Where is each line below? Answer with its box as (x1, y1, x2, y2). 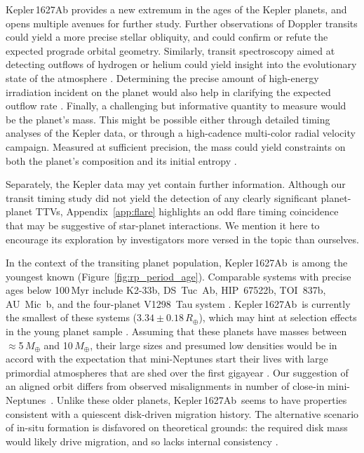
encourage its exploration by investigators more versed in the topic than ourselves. (6, 231, 359, 246)
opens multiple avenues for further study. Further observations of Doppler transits (6, 15, 358, 30)
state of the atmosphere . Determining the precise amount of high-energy (6, 70, 319, 85)
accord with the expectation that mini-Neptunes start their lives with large (6, 351, 328, 366)
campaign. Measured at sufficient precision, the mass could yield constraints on (6, 139, 346, 154)
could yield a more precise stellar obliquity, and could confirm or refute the (6, 29, 328, 44)
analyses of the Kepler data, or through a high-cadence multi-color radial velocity (6, 126, 356, 140)
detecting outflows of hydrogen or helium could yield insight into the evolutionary (6, 57, 357, 72)
